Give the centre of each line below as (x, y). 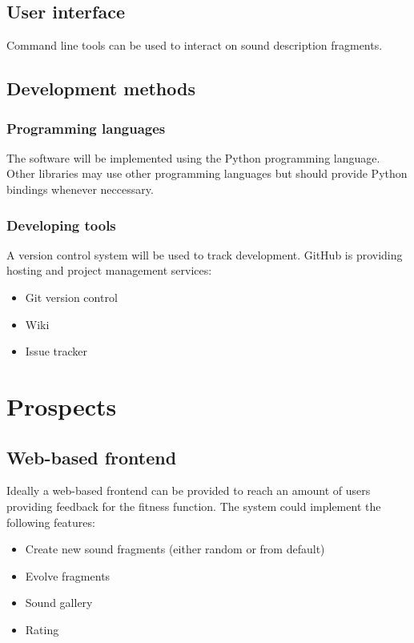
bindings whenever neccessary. (80, 189)
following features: (51, 522)
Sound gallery (59, 603)
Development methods (101, 88)
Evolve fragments (68, 575)
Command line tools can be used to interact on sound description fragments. (195, 45)
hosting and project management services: (109, 270)
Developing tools (61, 225)
